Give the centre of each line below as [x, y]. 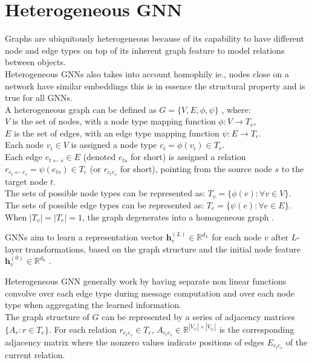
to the [293, 168]
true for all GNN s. [39, 98]
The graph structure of [47, 316]
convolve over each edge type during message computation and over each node [150, 293]
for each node [237, 237]
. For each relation [83, 329]
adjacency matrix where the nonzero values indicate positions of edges [135, 342]
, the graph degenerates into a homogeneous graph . [178, 217]
